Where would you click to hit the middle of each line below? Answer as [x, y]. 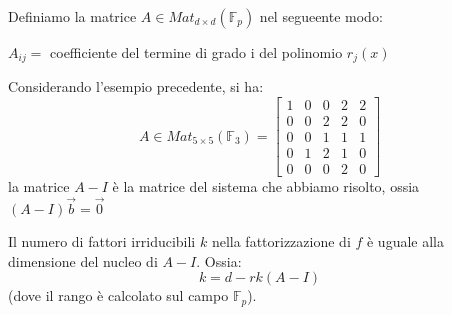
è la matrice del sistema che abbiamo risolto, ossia [266, 186]
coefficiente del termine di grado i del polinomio [196, 52]
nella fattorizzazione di [281, 241]
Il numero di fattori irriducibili [102, 241]
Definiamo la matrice [72, 16]
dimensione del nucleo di [83, 260]
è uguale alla [405, 241]
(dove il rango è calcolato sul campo [118, 295]
